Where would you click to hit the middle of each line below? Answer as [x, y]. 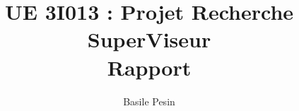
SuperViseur [149, 39]
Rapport [149, 67]
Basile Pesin [149, 101]
